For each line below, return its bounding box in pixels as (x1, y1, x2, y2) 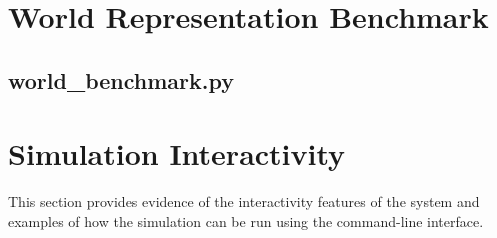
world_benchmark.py (8, 64, 234, 95)
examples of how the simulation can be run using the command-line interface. (8, 210, 484, 231)
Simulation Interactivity (8, 133, 346, 174)
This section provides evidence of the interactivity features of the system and (8, 191, 480, 212)
